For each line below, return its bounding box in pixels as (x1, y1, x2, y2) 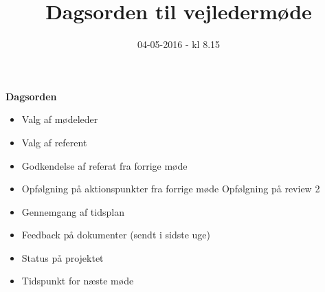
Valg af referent (21, 135, 87, 149)
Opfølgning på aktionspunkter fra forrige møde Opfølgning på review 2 (21, 181, 320, 196)
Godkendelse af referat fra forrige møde (21, 158, 188, 172)
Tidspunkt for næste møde (21, 273, 134, 288)
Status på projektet (21, 250, 104, 265)
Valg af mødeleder (21, 112, 98, 126)
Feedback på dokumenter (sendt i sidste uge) (21, 227, 211, 242)
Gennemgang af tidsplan (21, 204, 124, 218)
